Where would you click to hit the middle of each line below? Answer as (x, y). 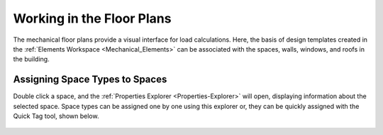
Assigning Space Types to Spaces (90, 80)
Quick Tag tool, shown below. (56, 116)
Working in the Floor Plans (92, 18)
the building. (31, 59)
